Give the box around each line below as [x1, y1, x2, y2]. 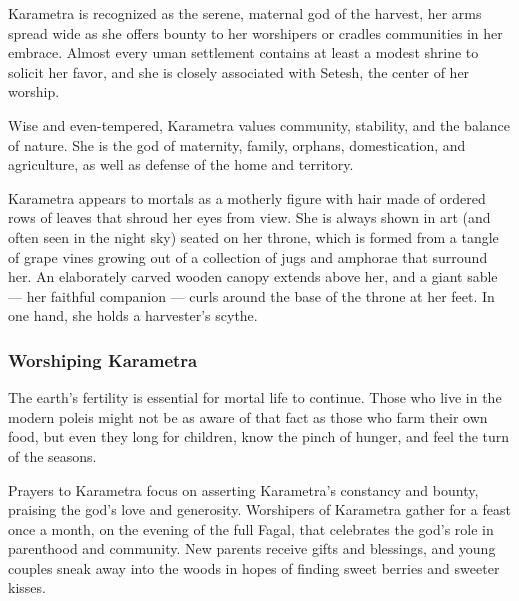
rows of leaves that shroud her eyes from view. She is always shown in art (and [8, 207, 491, 228]
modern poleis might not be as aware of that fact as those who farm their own [8, 406, 488, 427]
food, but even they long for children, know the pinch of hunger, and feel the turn [8, 426, 510, 447]
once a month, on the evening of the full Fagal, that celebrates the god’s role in [8, 518, 494, 539]
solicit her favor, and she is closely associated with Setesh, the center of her [8, 61, 470, 82]
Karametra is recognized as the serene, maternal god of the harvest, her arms [8, 3, 482, 23]
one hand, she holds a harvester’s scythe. [8, 305, 258, 326]
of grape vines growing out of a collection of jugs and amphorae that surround [8, 246, 488, 267]
